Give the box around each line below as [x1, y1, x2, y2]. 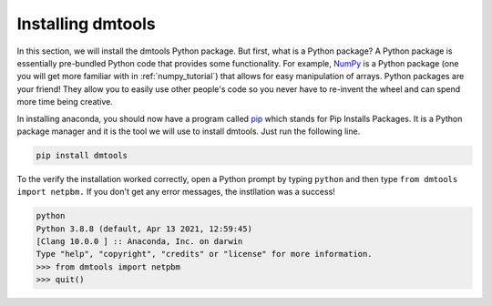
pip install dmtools [36, 150, 128, 160]
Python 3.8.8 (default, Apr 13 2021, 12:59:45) [36, 223, 252, 234]
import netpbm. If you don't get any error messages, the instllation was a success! [16, 187, 336, 198]
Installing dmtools [16, 14, 156, 34]
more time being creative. [16, 97, 114, 107]
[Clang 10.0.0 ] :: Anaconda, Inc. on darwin [36, 237, 243, 247]
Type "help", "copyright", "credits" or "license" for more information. [36, 249, 373, 260]
